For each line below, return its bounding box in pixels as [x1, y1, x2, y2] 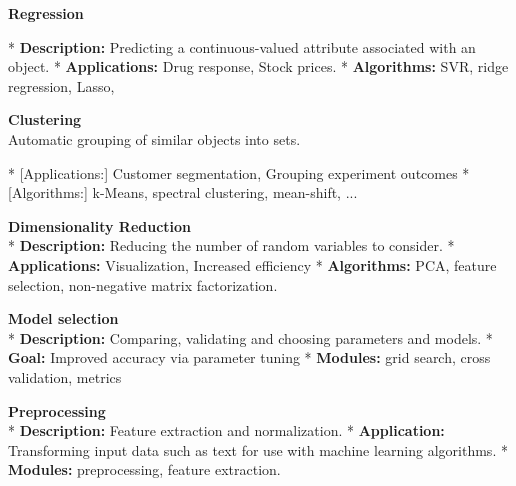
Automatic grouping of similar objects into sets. [8, 128, 301, 149]
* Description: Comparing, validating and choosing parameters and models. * [8, 327, 493, 348]
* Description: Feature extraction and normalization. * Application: [8, 420, 445, 441]
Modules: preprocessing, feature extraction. [8, 459, 281, 480]
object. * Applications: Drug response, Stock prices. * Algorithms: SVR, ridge [8, 56, 509, 77]
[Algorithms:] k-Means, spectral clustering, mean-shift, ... [8, 182, 358, 203]
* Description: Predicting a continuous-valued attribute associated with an [8, 36, 476, 57]
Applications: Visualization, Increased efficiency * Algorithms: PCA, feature [8, 254, 497, 275]
